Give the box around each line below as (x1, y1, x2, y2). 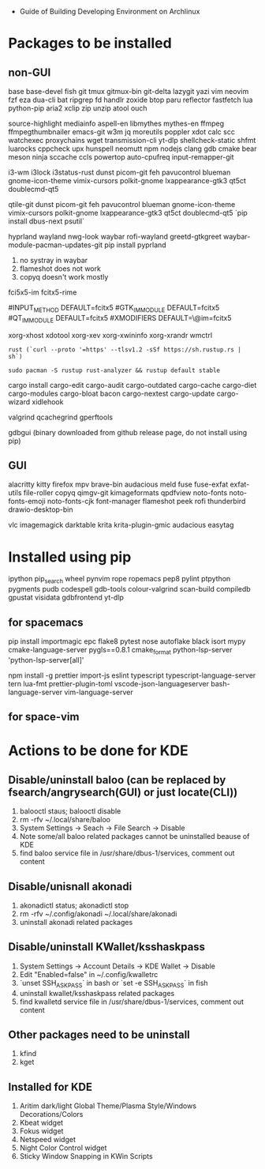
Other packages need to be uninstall (8, 1028, 191, 1041)
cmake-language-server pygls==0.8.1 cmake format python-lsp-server (8, 645, 233, 656)
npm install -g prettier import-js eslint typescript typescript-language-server (8, 671, 256, 680)
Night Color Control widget (19, 1143, 107, 1152)
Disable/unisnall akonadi (8, 880, 132, 893)
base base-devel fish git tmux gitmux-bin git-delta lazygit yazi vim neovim (8, 87, 249, 96)
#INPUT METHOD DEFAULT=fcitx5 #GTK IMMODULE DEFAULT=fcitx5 (8, 303, 220, 314)
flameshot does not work (19, 264, 101, 273)
